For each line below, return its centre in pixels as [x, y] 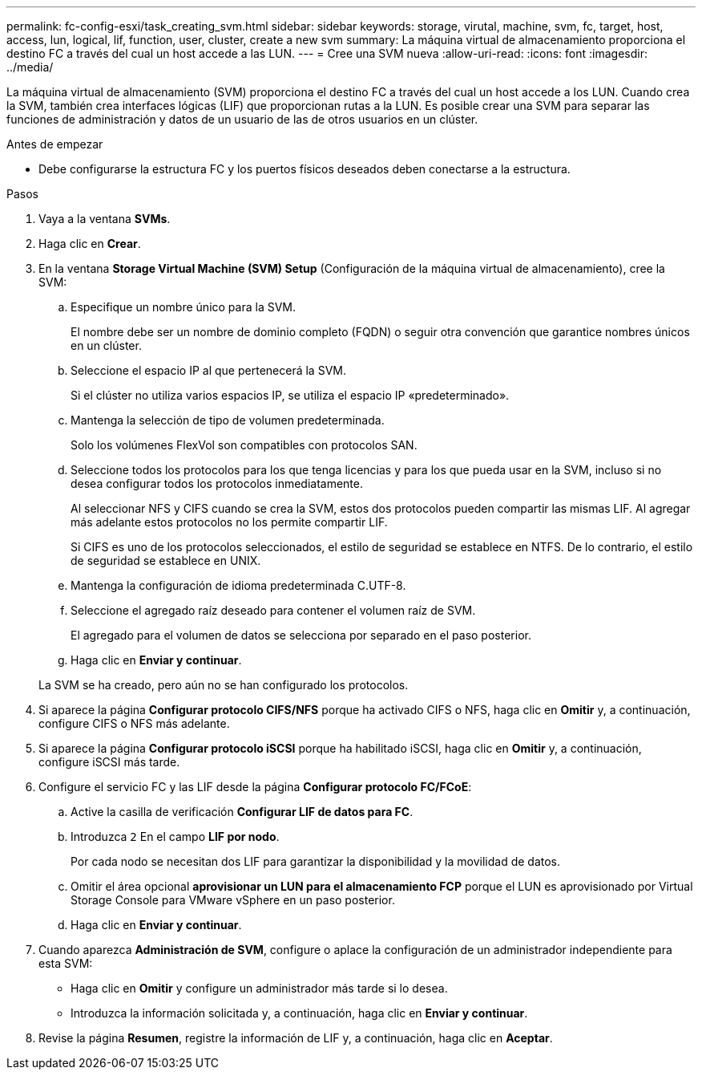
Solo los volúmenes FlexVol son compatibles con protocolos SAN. [244, 445]
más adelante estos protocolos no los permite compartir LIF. [229, 522]
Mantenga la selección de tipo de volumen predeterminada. [228, 420]
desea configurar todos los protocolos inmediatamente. [217, 483]
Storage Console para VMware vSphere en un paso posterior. [233, 900]
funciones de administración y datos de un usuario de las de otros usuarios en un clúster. [242, 119]
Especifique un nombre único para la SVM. [183, 307]
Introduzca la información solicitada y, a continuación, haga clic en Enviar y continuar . [299, 1013]
